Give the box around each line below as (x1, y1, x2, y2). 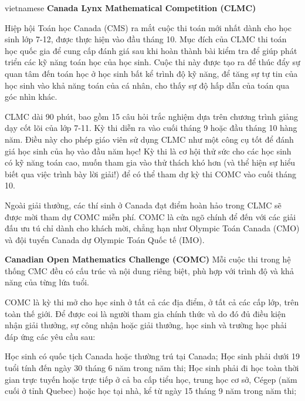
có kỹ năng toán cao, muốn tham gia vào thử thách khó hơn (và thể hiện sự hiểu (5, 156, 296, 169)
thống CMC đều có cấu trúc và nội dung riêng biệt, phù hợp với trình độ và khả (5, 264, 294, 277)
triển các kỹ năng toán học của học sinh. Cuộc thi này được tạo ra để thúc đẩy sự (5, 56, 300, 68)
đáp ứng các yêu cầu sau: (5, 330, 96, 342)
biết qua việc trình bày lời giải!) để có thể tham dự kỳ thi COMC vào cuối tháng (5, 167, 297, 180)
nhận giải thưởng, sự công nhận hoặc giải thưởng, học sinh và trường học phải (5, 319, 287, 331)
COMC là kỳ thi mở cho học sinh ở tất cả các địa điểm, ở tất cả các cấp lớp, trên (5, 296, 299, 308)
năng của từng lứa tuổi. (5, 276, 89, 288)
